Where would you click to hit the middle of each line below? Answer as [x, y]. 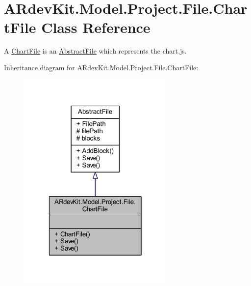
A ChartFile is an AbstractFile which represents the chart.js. [95, 51]
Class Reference [96, 27]
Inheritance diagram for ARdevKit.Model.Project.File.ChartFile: [101, 67]
